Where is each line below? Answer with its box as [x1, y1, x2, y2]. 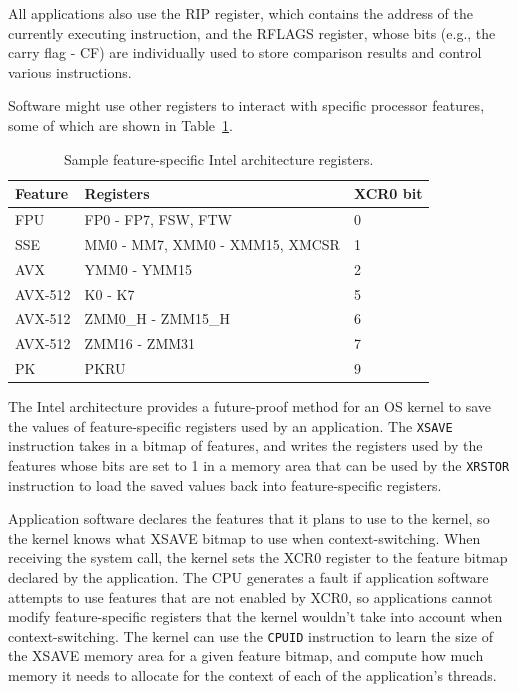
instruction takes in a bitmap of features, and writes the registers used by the [8, 435, 483, 456]
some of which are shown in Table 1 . [8, 114, 233, 135]
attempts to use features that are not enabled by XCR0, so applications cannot [8, 586, 493, 607]
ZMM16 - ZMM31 [84, 333, 196, 354]
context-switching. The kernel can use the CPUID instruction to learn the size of [8, 625, 493, 646]
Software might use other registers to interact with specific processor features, [8, 95, 485, 116]
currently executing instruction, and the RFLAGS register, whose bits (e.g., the [8, 22, 496, 43]
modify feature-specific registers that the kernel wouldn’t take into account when [8, 606, 503, 627]
